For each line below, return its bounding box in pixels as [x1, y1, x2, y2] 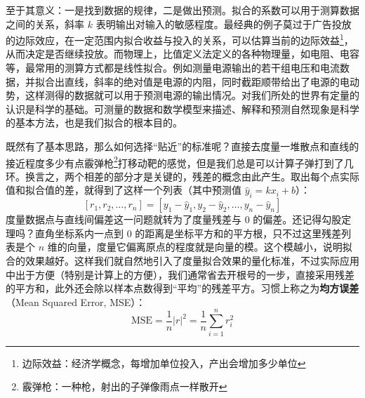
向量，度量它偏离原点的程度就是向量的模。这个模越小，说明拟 [67, 239, 352, 254]
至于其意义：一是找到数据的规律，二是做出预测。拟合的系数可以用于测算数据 [6, 3, 359, 17]
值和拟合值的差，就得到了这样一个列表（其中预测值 [6, 183, 241, 197]
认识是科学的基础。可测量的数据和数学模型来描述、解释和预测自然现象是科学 [6, 101, 359, 116]
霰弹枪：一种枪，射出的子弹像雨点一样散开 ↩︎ [22, 379, 227, 394]
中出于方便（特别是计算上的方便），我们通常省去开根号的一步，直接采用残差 [6, 267, 354, 281]
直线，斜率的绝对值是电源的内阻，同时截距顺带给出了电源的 [64, 74, 340, 88]
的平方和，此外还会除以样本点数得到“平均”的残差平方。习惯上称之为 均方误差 [6, 281, 359, 296]
